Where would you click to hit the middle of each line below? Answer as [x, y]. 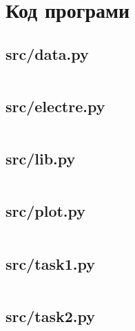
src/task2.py [50, 316]
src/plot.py [46, 211]
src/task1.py [50, 263]
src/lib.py [41, 159]
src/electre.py [55, 106]
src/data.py [47, 53]
